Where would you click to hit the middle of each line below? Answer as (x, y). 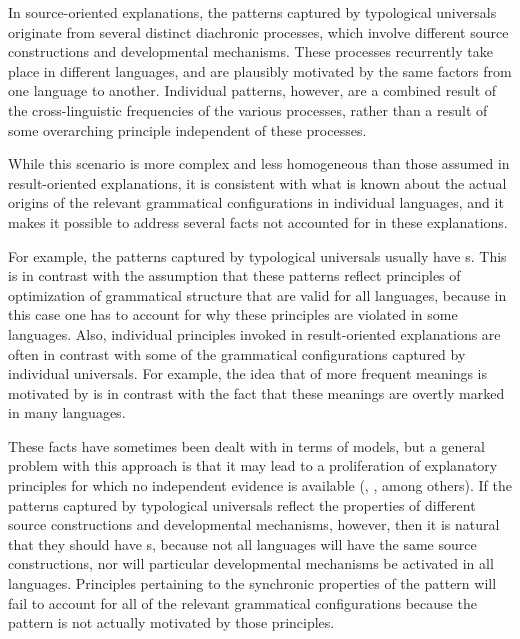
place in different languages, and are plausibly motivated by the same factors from (260, 70)
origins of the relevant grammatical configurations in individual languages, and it (256, 202)
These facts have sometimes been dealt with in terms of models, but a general (246, 445)
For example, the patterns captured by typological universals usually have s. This (257, 255)
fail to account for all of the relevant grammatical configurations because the (242, 602)
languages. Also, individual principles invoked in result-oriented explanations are (254, 333)
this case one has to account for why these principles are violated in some (233, 314)
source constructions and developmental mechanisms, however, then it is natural (254, 524)
